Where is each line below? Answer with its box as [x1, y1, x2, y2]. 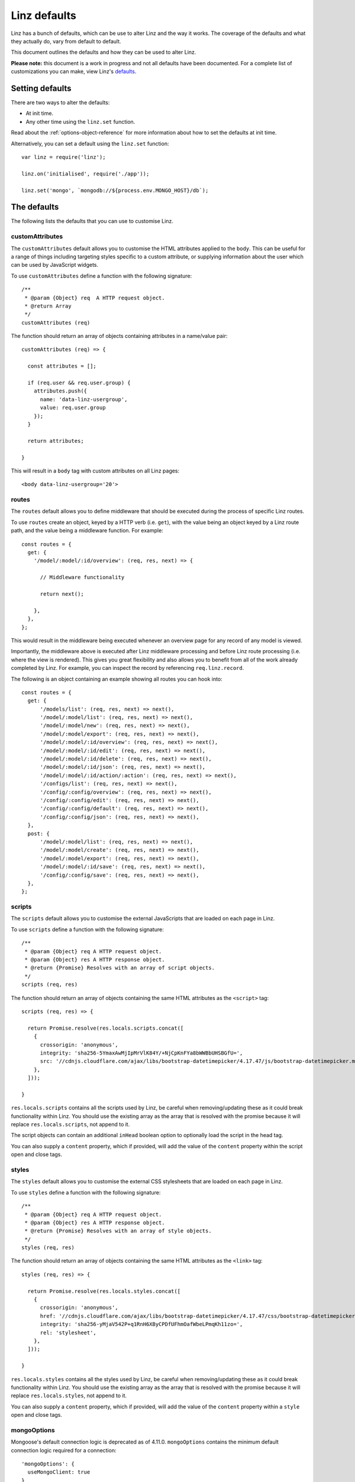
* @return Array [24, 302, 72, 309]
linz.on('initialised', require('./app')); [21, 170, 150, 177]
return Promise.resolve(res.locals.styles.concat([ [27, 1288, 180, 1295]
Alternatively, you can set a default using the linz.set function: [11, 140, 169, 147]
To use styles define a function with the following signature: [11, 1189, 161, 1196]
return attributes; [27, 437, 84, 444]
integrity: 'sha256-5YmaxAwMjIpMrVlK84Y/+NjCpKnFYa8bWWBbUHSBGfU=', [40, 1049, 243, 1056]
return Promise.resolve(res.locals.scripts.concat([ [27, 1024, 184, 1031]
